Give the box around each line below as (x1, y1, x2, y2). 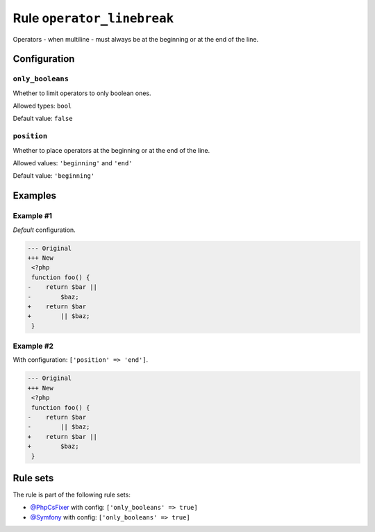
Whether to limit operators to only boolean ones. (12, 89, 151, 97)
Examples (12, 190, 57, 201)
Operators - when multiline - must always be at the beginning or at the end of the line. (12, 35, 259, 43)
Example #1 (12, 211, 52, 221)
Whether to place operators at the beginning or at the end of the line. (12, 146, 210, 154)
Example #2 (12, 341, 54, 351)
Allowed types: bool (12, 101, 72, 110)
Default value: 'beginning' (12, 172, 95, 180)
